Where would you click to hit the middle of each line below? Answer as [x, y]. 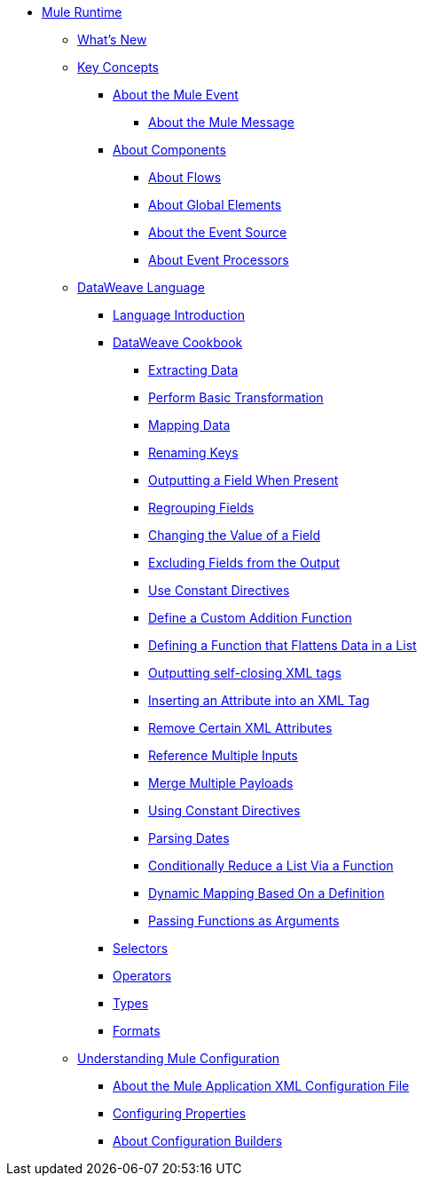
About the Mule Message [221, 122]
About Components [169, 150]
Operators [142, 976]
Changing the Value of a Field [235, 535]
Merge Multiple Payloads [221, 783]
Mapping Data [189, 425]
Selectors [141, 948]
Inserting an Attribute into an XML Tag [259, 700]
